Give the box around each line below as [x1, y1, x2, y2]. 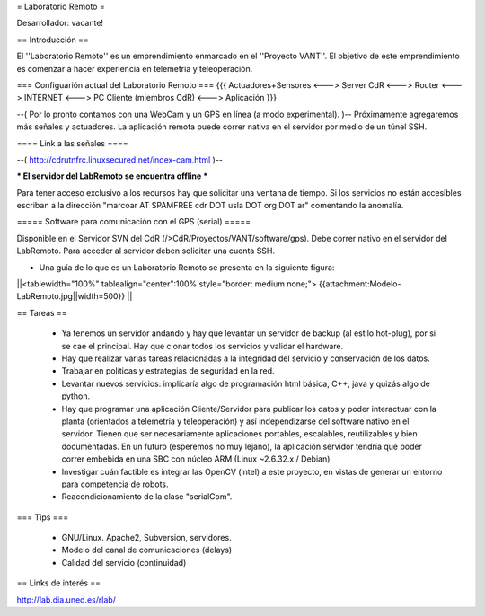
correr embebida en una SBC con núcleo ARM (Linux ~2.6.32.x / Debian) [61, 453, 331, 464]
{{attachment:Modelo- [318, 278, 401, 289]
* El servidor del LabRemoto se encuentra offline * [16, 171, 208, 181]
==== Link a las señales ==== [16, 137, 129, 148]
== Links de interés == [16, 577, 101, 588]
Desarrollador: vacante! [16, 18, 103, 29]
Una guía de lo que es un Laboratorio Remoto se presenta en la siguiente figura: [39, 261, 335, 273]
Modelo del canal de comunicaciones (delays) [61, 544, 233, 556]
